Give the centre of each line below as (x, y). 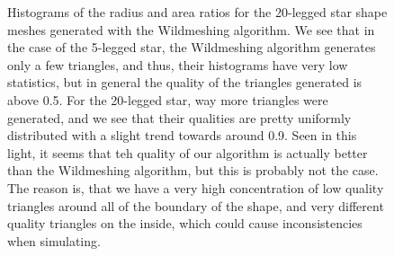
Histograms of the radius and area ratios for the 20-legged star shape (197, 12)
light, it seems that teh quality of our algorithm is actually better (188, 152)
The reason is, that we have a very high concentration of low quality (196, 187)
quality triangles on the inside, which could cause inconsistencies (185, 223)
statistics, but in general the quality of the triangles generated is (185, 82)
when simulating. (54, 240)
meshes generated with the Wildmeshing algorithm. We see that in (191, 29)
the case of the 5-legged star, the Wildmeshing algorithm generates (192, 47)
